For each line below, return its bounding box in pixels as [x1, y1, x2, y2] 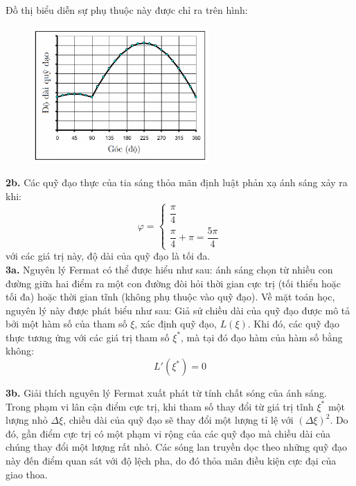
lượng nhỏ [6, 413, 48, 427]
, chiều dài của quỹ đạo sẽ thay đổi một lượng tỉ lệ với [63, 413, 294, 427]
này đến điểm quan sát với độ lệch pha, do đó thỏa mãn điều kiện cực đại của [6, 453, 337, 468]
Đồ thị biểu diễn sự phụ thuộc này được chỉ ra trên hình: [6, 3, 248, 17]
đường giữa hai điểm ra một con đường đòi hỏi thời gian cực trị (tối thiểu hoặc [6, 276, 341, 290]
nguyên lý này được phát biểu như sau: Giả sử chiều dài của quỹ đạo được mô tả [6, 303, 350, 317]
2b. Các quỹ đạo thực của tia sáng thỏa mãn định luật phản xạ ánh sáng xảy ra [6, 175, 348, 190]
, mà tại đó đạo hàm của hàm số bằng [181, 330, 343, 344]
